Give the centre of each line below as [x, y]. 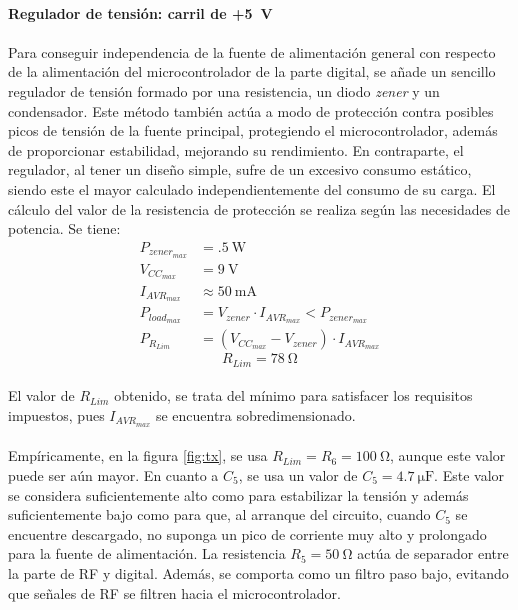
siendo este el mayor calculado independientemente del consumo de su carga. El [252, 188]
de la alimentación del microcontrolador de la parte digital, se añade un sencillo [252, 71]
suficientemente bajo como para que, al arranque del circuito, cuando [219, 514]
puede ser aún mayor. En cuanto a [113, 475]
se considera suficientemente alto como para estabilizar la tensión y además [238, 494]
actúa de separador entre [433, 553]
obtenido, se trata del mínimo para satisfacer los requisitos [293, 395]
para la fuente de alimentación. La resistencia [147, 553]
